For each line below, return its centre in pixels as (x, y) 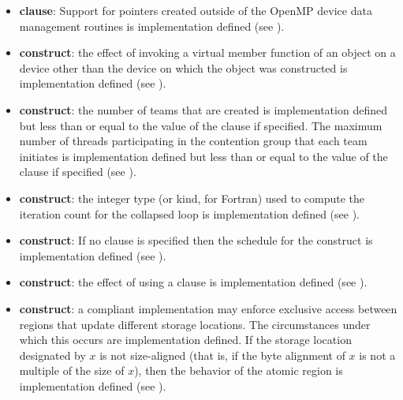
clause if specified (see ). (78, 172)
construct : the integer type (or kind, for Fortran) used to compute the (192, 198)
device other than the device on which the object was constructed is (183, 67)
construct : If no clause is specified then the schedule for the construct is (196, 240)
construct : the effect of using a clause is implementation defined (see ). (193, 282)
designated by (52, 355)
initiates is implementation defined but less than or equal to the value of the (203, 156)
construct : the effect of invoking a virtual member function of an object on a (207, 52)
